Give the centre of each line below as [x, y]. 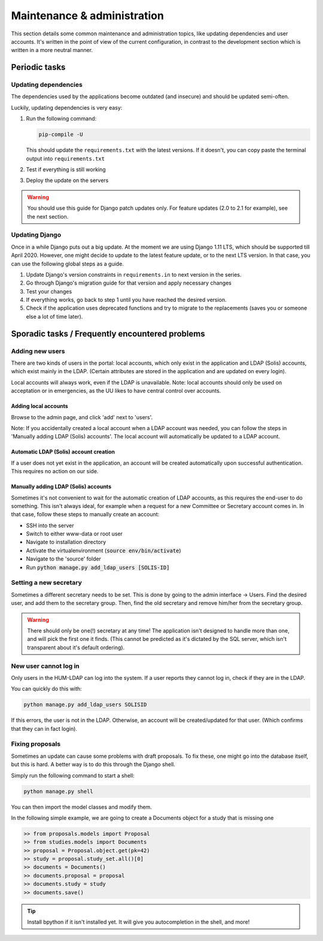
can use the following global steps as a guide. [67, 264]
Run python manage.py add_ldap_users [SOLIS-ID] [98, 567]
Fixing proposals [36, 744]
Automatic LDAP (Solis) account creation [63, 452]
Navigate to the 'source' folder [64, 559]
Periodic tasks [38, 67]
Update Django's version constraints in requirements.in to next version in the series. [134, 274]
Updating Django [36, 235]
